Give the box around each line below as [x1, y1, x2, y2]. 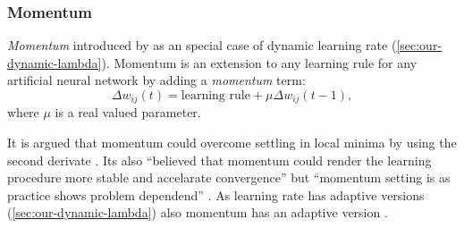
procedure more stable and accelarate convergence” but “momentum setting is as [7, 168, 451, 187]
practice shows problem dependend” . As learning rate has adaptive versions [7, 185, 425, 204]
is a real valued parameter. [55, 103, 201, 122]
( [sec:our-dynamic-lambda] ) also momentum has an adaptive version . [7, 203, 388, 222]
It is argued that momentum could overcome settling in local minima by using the [7, 133, 457, 152]
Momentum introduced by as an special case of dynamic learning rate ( [7, 36, 397, 55]
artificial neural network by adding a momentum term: [7, 71, 306, 89]
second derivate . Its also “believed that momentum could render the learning [7, 150, 432, 169]
